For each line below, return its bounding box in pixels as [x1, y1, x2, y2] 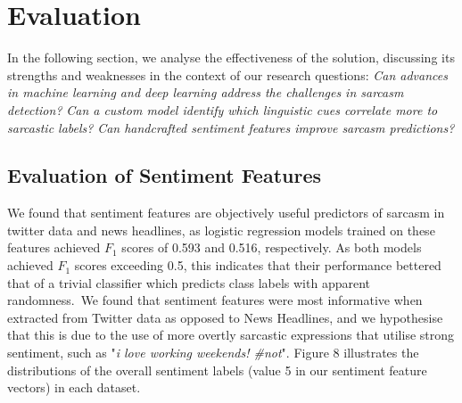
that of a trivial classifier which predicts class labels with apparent [7, 273, 371, 292]
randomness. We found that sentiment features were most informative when [7, 291, 423, 309]
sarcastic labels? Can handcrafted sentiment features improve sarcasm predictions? [7, 118, 455, 136]
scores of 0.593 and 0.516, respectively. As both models [121, 238, 422, 257]
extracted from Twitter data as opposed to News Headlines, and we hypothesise [7, 308, 443, 326]
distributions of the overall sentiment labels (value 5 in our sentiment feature [7, 360, 427, 379]
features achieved [7, 238, 101, 257]
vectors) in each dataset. [7, 378, 141, 397]
